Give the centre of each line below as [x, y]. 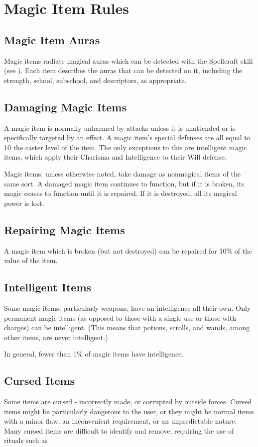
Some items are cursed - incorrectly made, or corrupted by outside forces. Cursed [128, 402]
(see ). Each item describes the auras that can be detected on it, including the [123, 70]
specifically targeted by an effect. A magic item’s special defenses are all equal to [127, 137]
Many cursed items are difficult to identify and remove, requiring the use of [119, 430]
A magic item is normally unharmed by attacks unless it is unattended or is [120, 128]
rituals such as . [28, 440]
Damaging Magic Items [65, 107]
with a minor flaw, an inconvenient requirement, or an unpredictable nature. [121, 421]
